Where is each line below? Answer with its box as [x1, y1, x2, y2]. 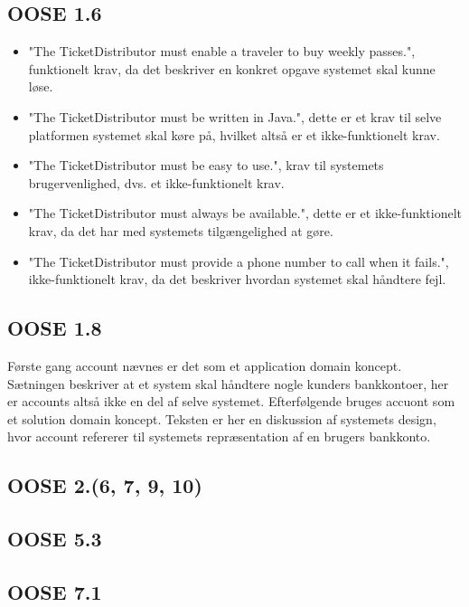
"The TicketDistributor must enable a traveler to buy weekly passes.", [28, 42, 416, 61]
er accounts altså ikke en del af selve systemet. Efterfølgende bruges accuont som [7, 392, 455, 411]
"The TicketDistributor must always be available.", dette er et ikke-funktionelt [28, 204, 463, 223]
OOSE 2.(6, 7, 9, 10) [7, 471, 202, 499]
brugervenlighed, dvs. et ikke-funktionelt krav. [28, 173, 285, 192]
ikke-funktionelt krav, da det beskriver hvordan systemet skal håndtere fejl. [28, 270, 446, 289]
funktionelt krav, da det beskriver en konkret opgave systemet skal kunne [28, 59, 436, 78]
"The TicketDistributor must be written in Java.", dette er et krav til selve [28, 107, 442, 126]
